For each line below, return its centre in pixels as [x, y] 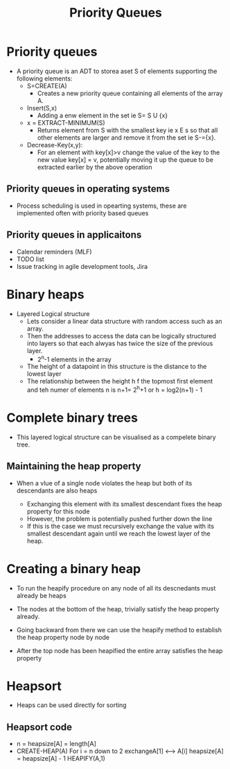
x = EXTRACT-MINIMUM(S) [66, 122]
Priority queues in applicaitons [74, 235]
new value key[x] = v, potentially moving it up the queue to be [125, 159]
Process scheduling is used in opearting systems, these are [101, 206]
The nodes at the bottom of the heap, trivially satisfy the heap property [118, 609]
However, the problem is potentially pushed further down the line [120, 518]
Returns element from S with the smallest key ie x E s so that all [127, 130]
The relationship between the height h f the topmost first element [120, 381]
